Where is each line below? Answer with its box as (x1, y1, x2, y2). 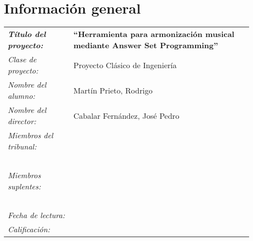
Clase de (8, 54, 36, 65)
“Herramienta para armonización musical (73, 28, 235, 40)
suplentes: (8, 181, 41, 192)
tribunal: (8, 141, 37, 152)
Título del (8, 28, 46, 40)
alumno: (8, 90, 36, 102)
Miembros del (8, 130, 54, 141)
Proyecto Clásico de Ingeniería (73, 59, 177, 71)
